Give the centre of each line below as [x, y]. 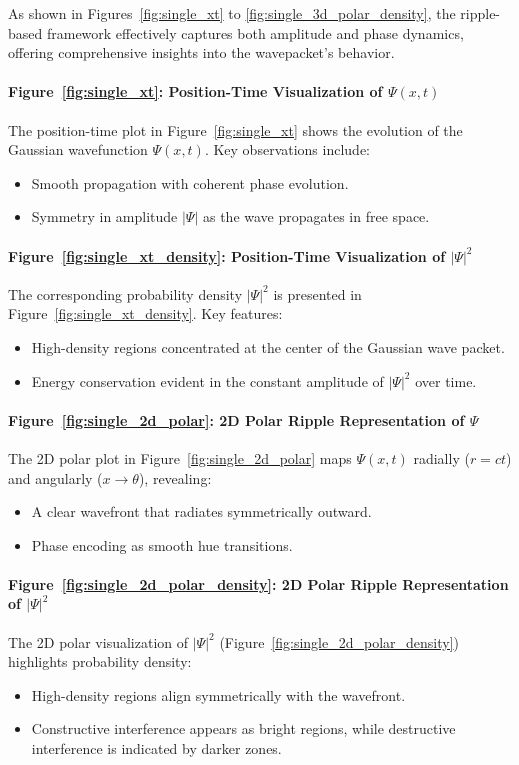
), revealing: [175, 477]
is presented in [317, 293]
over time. [446, 380]
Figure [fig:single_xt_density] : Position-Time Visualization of [227, 255]
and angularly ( [55, 477]
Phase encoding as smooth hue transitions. [162, 544]
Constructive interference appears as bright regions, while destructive [243, 728]
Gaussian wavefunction [78, 149]
